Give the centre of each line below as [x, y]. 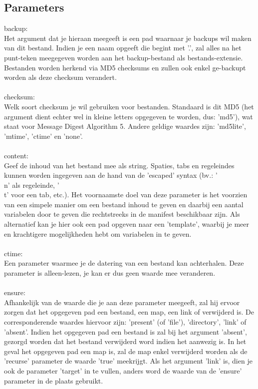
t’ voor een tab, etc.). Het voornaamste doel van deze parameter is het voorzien [126, 194]
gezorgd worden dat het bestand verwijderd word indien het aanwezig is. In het [125, 341]
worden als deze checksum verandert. [60, 77]
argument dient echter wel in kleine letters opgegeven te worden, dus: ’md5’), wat [129, 116]
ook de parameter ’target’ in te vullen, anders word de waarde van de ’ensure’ [123, 370]
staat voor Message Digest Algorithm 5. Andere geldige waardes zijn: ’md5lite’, [125, 126]
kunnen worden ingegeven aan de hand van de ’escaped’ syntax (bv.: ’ [111, 175]
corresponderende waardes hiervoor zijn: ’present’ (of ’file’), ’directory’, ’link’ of [125, 322]
